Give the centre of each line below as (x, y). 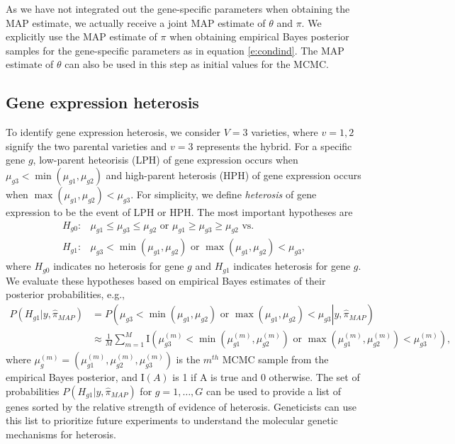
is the (188, 359)
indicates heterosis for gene (292, 266)
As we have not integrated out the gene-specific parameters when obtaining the (178, 8)
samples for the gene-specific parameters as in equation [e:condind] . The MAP (175, 50)
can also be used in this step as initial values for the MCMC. (197, 64)
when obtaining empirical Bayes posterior (259, 36)
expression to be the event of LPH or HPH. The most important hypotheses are (179, 211)
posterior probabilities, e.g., (65, 294)
